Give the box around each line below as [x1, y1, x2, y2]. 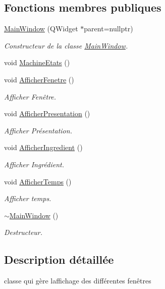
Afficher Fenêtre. [4, 91, 57, 102]
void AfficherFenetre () [4, 74, 74, 84]
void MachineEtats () [4, 57, 70, 68]
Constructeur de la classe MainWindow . [4, 40, 128, 51]
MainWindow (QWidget [4, 23, 78, 34]
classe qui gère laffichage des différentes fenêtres [4, 275, 151, 286]
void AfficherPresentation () [4, 108, 90, 119]
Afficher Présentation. [4, 125, 72, 135]
